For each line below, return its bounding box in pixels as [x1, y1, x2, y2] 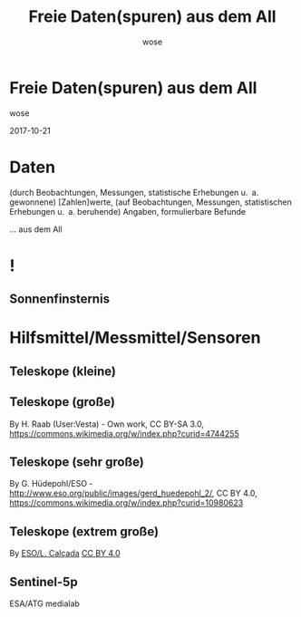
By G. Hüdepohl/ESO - [9, 478, 93, 489]
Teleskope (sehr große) [9, 454, 145, 469]
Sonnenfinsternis [9, 292, 111, 307]
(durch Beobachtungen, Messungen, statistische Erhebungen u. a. [9, 187, 259, 198]
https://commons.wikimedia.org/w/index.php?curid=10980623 [9, 497, 244, 508]
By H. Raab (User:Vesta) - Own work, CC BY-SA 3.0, [9, 419, 205, 429]
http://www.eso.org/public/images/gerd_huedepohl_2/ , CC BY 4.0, [9, 487, 257, 499]
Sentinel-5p [9, 574, 79, 590]
